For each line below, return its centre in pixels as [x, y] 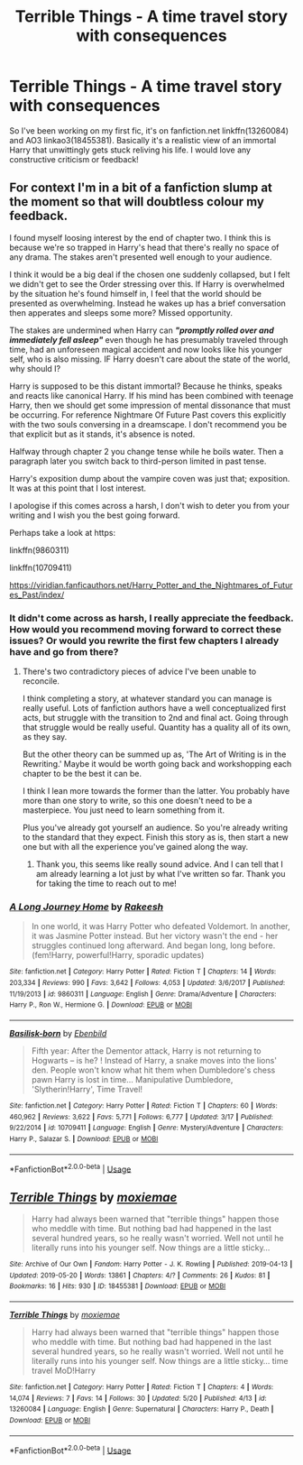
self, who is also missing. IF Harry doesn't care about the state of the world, [150, 359]
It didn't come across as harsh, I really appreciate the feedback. [151, 618]
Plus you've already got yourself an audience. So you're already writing [155, 828]
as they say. [45, 737]
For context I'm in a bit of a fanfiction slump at [141, 188]
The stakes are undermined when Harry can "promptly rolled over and [142, 330]
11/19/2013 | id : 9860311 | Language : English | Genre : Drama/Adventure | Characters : [143, 994]
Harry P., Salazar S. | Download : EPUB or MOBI [84, 1138]
